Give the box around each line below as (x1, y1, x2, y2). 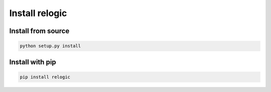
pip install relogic (20, 74, 70, 80)
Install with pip (9, 58, 56, 66)
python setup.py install (20, 43, 81, 49)
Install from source (9, 27, 70, 35)
